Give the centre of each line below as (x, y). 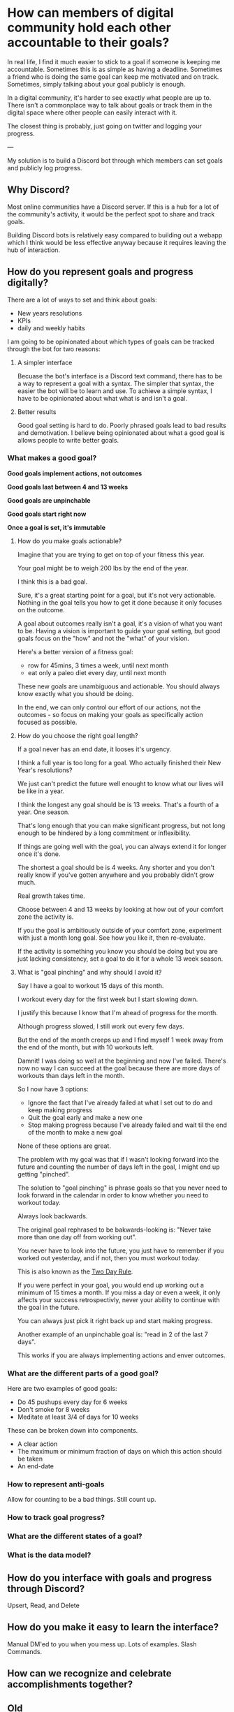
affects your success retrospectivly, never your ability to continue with (118, 1299)
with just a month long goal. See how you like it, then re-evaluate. (111, 938)
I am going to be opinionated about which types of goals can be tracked (111, 341)
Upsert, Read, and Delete (44, 1606)
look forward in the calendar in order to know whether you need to (113, 1195)
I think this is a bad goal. (52, 582)
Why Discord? (39, 190)
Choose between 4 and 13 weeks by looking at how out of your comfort (120, 909)
